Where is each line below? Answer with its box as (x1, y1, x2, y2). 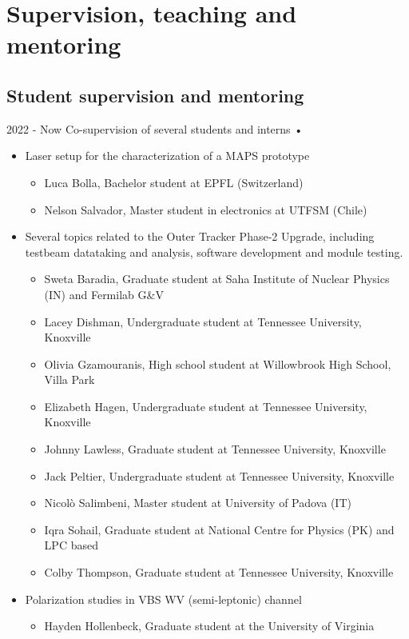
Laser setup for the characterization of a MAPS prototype (25, 147, 310, 164)
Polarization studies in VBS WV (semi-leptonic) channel (25, 590, 302, 607)
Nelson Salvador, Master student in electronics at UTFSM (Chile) (44, 201, 367, 218)
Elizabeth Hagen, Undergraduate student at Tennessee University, (44, 397, 367, 414)
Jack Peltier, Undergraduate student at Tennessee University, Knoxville (44, 467, 395, 484)
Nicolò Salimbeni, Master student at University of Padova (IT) (44, 494, 351, 511)
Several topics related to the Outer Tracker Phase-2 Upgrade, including (25, 228, 375, 245)
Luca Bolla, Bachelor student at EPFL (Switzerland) (44, 174, 304, 190)
